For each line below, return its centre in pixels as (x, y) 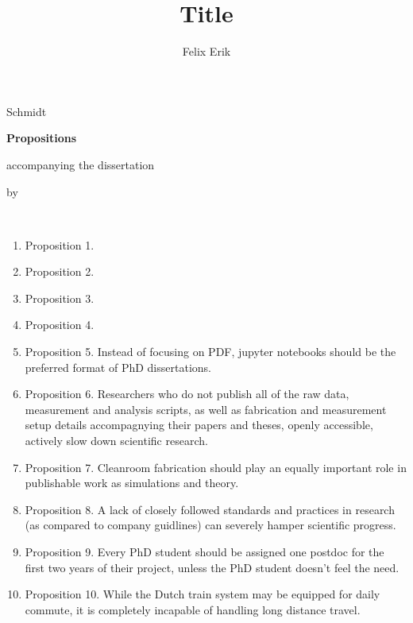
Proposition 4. (60, 325)
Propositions (42, 138)
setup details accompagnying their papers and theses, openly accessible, (199, 425)
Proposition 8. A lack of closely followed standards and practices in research (210, 509)
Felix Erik (206, 51)
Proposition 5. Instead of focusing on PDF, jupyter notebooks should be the (210, 352)
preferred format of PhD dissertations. (118, 367)
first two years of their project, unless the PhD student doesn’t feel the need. (212, 567)
